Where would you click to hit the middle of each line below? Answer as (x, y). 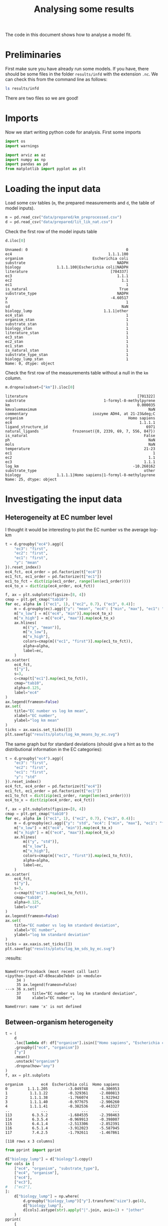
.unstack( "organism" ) (36, 1061)
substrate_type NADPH (67, 293)
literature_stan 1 (67, 333)
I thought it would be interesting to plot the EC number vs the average (77, 529)
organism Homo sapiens (80, 418)
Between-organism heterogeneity (59, 1022)
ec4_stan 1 (67, 315)
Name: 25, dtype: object (31, 479)
